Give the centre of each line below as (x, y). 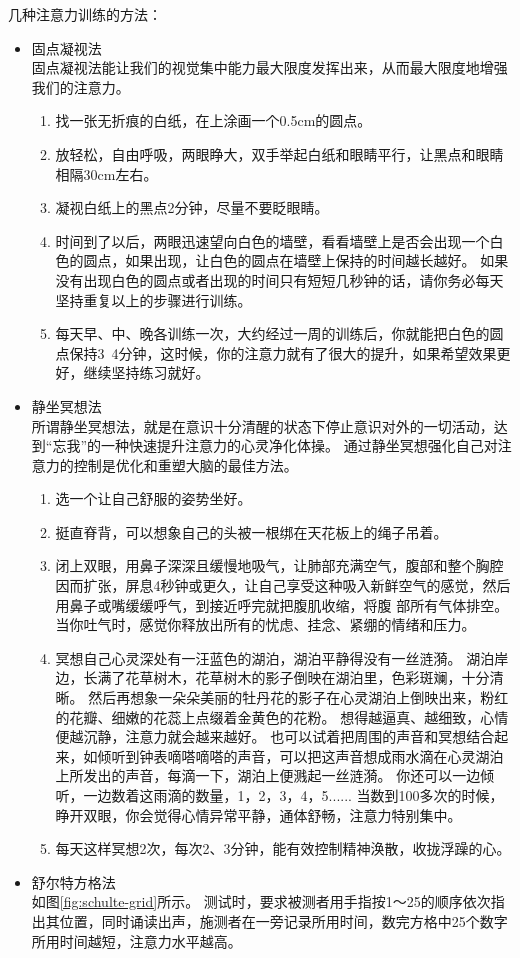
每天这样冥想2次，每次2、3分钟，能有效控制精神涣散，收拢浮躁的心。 (283, 848)
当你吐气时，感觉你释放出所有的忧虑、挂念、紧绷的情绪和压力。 (265, 624)
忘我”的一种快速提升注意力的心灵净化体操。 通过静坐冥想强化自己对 (275, 445)
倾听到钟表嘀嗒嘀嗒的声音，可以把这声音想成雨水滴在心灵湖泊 (300, 755)
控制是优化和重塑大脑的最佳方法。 (185, 464)
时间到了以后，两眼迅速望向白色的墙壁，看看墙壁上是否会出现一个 (272, 240)
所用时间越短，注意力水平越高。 (136, 940)
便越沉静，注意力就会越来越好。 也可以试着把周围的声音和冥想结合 (275, 736)
